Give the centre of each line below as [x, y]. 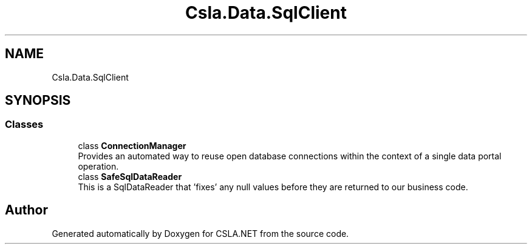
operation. [98, 166]
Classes [24, 125]
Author [26, 210]
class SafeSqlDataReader [130, 176]
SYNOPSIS [38, 101]
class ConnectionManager [132, 145]
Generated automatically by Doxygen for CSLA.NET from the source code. [200, 233]
